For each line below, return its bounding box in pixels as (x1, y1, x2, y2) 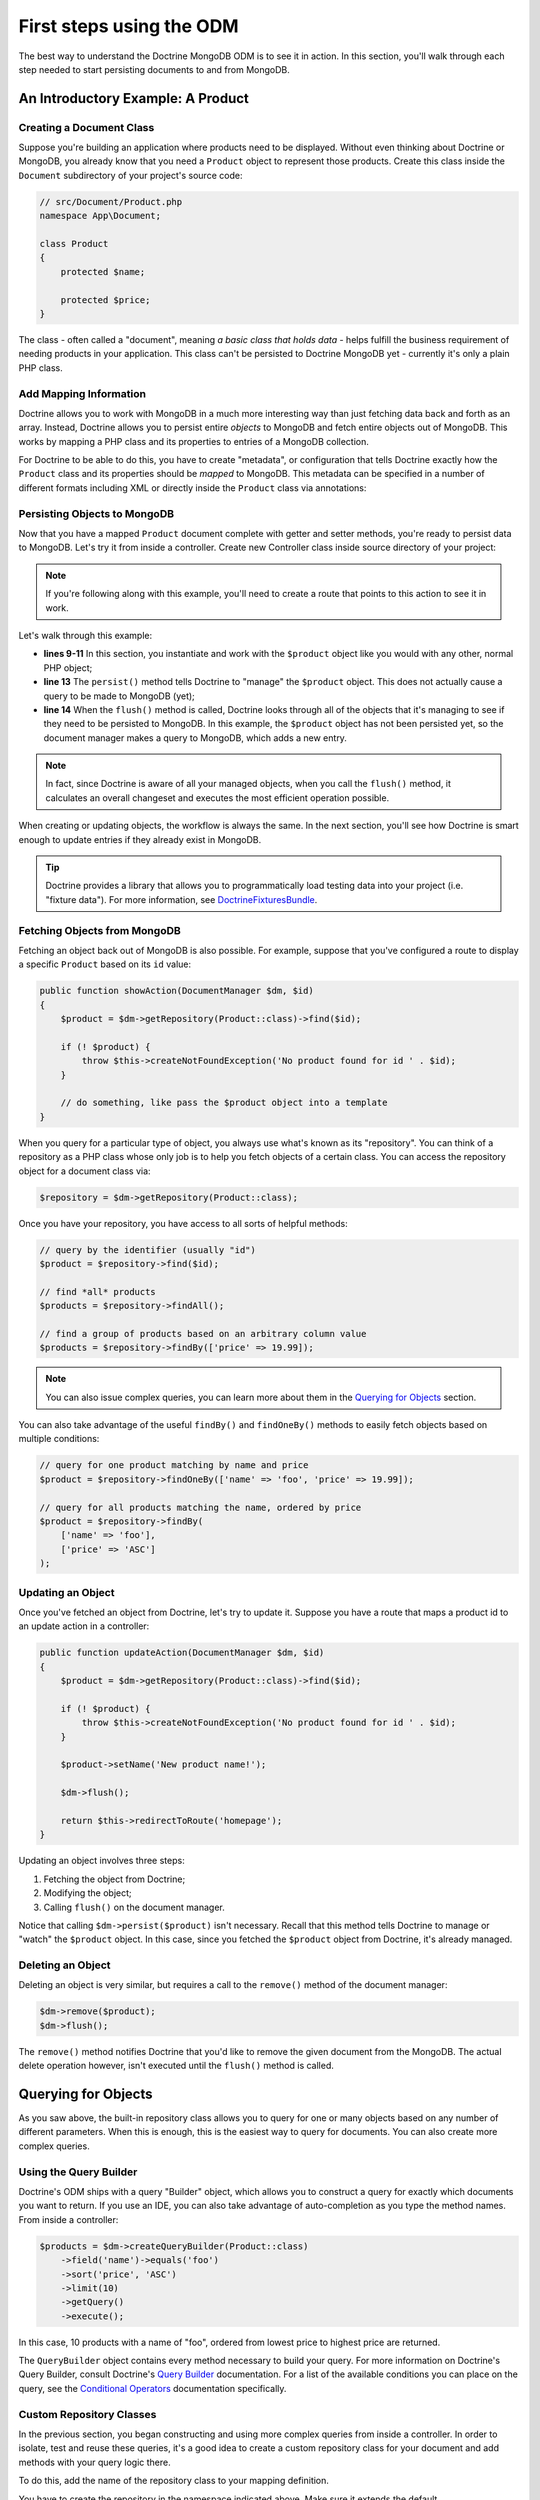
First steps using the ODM (18, 15, 239, 37)
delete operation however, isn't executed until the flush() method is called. (18, 2060, 335, 2072)
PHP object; (43, 661, 93, 674)
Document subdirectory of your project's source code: (18, 169, 243, 181)
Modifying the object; (43, 1887, 132, 1899)
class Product (39, 238, 109, 250)
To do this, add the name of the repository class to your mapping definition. (18, 2475, 330, 2487)
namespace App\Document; (39, 210, 162, 222)
